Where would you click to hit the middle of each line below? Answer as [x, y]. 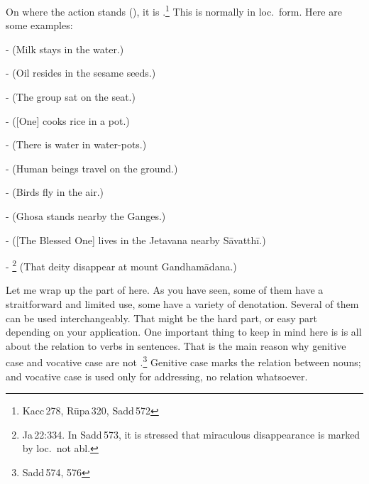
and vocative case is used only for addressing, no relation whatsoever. [157, 376]
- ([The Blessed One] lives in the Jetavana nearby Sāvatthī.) [136, 240]
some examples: [39, 25]
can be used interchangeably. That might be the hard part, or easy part [162, 318]
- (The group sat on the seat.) [71, 97]
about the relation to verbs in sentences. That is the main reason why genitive [176, 345]
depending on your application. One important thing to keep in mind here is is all [184, 332]
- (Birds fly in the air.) [55, 192]
